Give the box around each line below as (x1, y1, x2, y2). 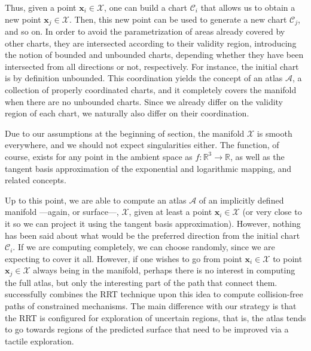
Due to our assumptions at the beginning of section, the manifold (5, 127, 245, 139)
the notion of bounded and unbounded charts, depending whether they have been (5, 48, 304, 61)
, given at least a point (129, 205, 212, 218)
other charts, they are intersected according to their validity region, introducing (5, 36, 297, 49)
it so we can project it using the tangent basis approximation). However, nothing (5, 217, 301, 229)
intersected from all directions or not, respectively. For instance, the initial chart (5, 60, 299, 72)
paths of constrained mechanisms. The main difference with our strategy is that (5, 299, 297, 312)
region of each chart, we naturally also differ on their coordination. (5, 107, 249, 119)
